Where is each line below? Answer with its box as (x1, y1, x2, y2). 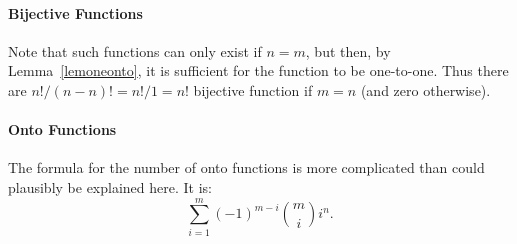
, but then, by (305, 40, 391, 61)
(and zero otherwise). (360, 79, 491, 100)
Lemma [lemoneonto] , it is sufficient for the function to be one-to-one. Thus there (8, 60, 509, 81)
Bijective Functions (8, 2, 143, 23)
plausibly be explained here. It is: (8, 176, 212, 197)
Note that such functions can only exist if (8, 40, 262, 61)
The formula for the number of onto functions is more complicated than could (8, 157, 485, 178)
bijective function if (193, 79, 313, 100)
